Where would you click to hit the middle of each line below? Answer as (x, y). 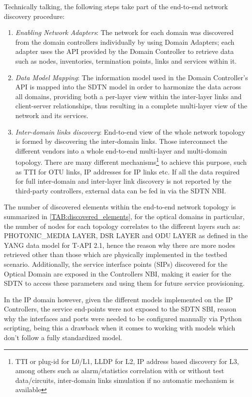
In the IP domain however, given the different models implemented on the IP (118, 299)
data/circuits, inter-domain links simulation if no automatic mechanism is (125, 380)
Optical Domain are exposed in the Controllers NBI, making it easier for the (118, 273)
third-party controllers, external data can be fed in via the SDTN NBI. (121, 190)
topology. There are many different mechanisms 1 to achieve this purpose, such (131, 161)
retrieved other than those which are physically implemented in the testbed (116, 254)
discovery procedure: (34, 16)
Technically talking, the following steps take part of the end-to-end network (116, 6)
